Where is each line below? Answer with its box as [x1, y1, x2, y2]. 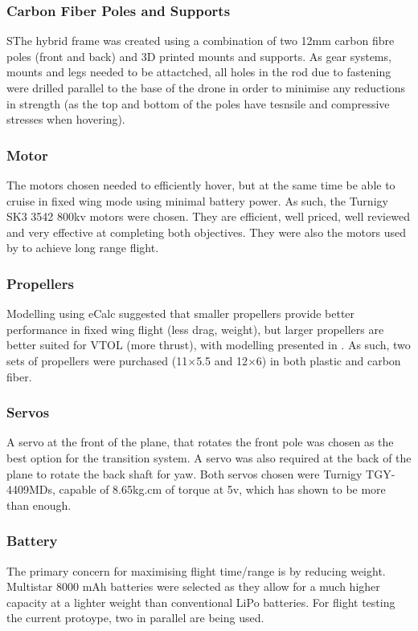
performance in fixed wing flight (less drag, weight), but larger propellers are [6, 320, 384, 337]
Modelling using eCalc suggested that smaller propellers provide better [6, 305, 355, 322]
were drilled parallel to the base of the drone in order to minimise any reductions [6, 79, 405, 96]
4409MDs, [6, 481, 55, 498]
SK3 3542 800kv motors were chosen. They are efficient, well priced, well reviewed [6, 208, 410, 225]
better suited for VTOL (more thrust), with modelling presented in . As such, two [6, 336, 411, 353]
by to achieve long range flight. [6, 239, 159, 256]
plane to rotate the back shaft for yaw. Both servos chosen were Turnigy [6, 465, 363, 482]
